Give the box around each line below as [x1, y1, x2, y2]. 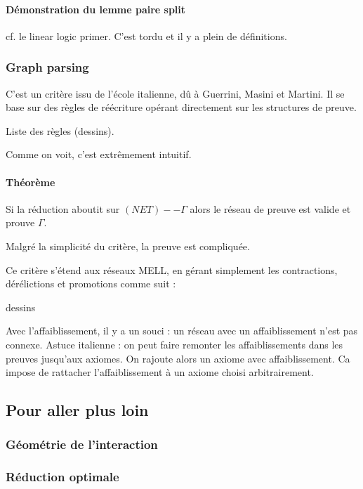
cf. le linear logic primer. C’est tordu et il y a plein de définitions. [6, 28, 287, 43]
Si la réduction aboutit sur [6, 201, 120, 216]
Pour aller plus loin [6, 399, 149, 421]
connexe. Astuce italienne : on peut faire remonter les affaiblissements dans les [6, 337, 343, 351]
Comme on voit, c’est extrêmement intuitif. [6, 147, 192, 162]
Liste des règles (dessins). [6, 123, 114, 138]
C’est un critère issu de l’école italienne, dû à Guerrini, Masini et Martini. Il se [6, 86, 345, 100]
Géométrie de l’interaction [6, 436, 158, 453]
